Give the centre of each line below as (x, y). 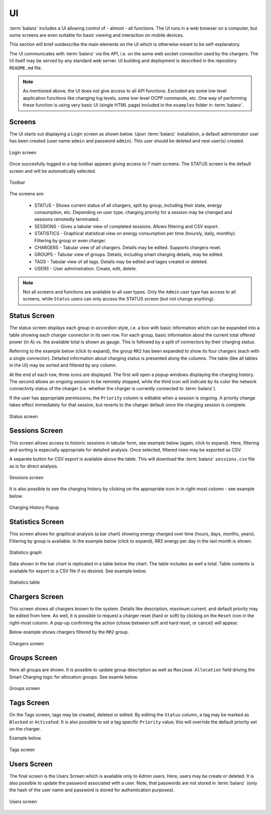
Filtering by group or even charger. (70, 240)
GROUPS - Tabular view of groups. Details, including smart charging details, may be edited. (129, 255)
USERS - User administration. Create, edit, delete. (86, 269)
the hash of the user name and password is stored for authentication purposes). (92, 790)
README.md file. (26, 67)
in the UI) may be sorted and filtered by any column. (63, 365)
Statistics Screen (37, 522)
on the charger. (25, 729)
